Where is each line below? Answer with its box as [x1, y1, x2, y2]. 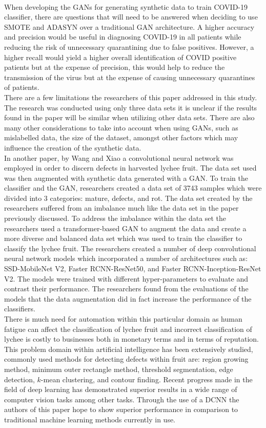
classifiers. [4, 303, 35, 314]
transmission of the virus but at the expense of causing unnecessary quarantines [4, 71, 255, 82]
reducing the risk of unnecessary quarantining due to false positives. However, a [4, 41, 254, 52]
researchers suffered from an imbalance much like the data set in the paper [4, 202, 239, 213]
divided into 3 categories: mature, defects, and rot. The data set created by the [4, 192, 253, 203]
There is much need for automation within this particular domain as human [4, 313, 242, 324]
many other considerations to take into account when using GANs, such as [4, 122, 238, 133]
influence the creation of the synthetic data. [4, 142, 141, 153]
